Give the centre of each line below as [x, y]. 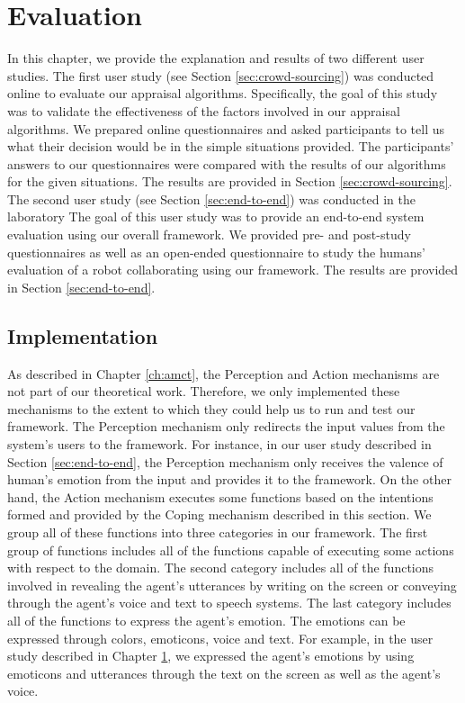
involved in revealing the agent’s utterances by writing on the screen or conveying [232, 585]
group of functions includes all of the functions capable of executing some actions [231, 550]
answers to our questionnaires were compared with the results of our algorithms [227, 163]
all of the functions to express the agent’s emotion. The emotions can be [206, 620]
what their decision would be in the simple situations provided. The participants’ [231, 146]
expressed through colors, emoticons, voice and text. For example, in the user [220, 638]
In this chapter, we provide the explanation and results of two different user [216, 58]
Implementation [83, 335]
